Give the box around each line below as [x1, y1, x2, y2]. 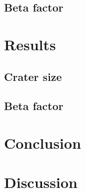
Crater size [4, 68, 62, 84]
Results [4, 34, 56, 54]
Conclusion [4, 132, 81, 153]
